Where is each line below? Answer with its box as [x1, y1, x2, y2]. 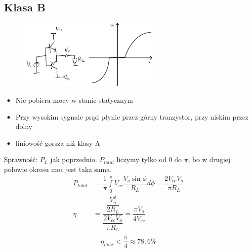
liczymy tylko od [116, 154, 167, 165]
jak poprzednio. [50, 154, 97, 165]
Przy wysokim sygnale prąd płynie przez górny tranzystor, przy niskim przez [15, 111, 249, 122]
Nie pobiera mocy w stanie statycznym [15, 94, 133, 105]
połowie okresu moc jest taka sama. [4, 164, 112, 174]
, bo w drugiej [188, 154, 231, 165]
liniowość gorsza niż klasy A [15, 137, 100, 148]
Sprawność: [4, 154, 38, 165]
